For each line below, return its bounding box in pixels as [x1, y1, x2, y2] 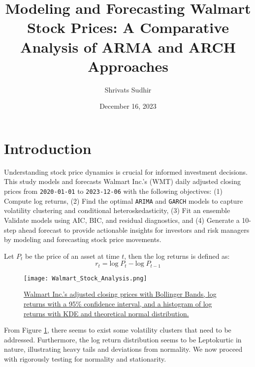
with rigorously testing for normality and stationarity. [4, 353, 166, 364]
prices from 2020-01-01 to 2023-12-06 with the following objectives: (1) [4, 186, 223, 196]
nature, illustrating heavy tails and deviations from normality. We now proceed [4, 344, 243, 354]
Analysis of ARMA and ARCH [20, 36, 236, 57]
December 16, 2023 [99, 101, 157, 111]
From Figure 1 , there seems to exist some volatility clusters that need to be [4, 325, 231, 335]
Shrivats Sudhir [104, 84, 152, 94]
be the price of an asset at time [25, 250, 120, 261]
